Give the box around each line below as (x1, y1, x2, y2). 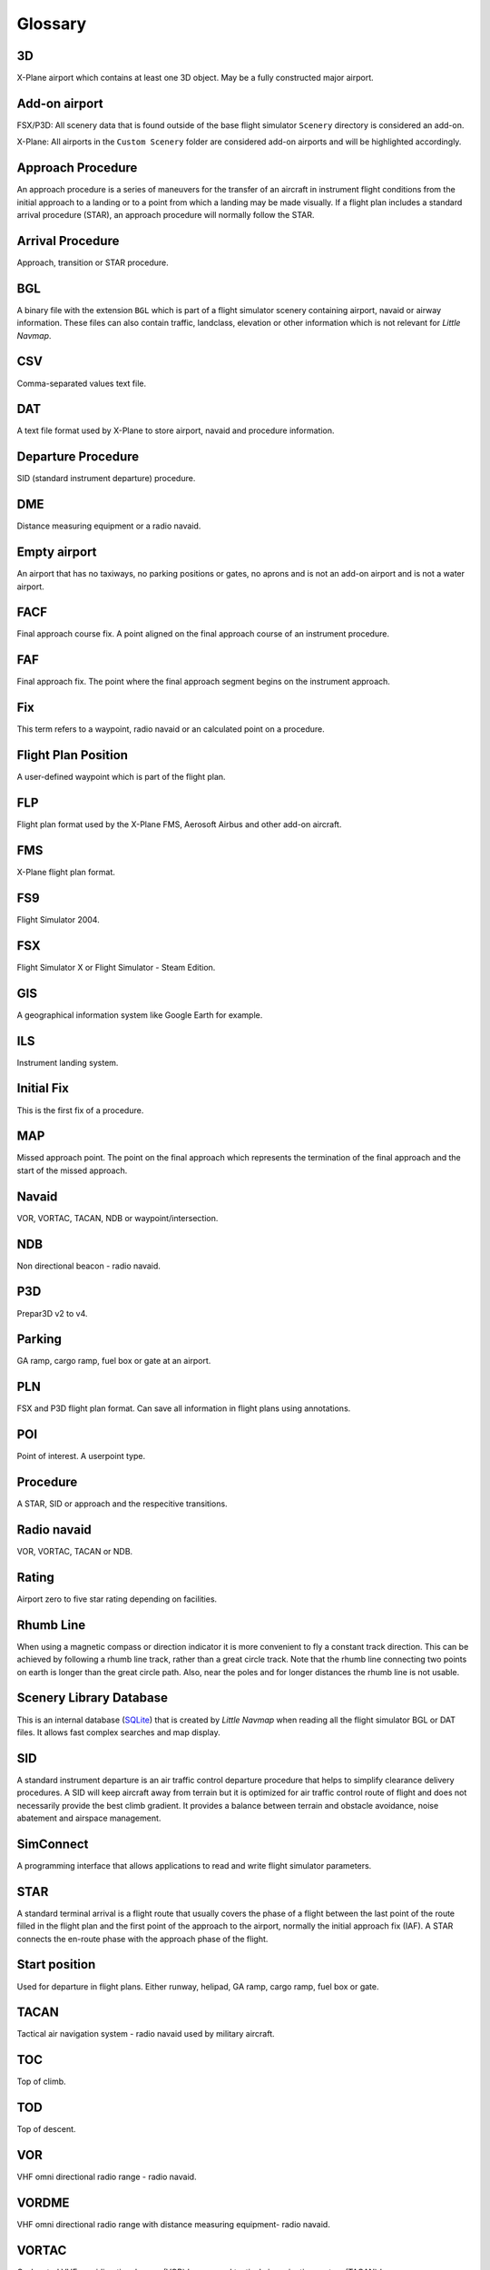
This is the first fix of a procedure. (16, 1104, 144, 1116)
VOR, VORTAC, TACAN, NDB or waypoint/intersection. (16, 1212, 219, 1223)
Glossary (16, 14, 87, 34)
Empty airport (16, 545, 97, 560)
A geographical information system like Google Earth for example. (16, 1009, 263, 1021)
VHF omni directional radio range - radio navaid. (16, 2171, 197, 2183)
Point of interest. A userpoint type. (16, 1451, 145, 1462)
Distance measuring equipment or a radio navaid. (16, 520, 201, 531)
